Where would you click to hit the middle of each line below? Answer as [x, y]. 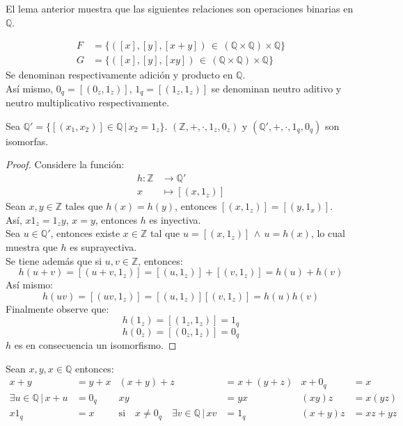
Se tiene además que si [54, 260]
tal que [165, 233]
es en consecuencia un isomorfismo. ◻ [95, 345]
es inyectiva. [175, 219]
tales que [84, 206]
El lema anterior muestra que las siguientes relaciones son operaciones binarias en [180, 8]
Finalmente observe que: [57, 308]
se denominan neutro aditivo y [276, 88]
